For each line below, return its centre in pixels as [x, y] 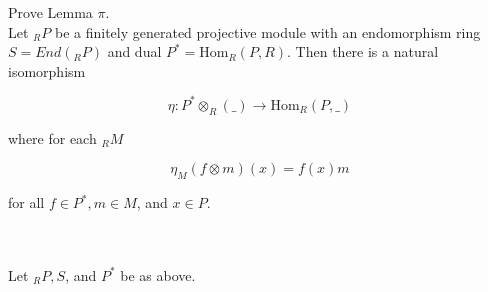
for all [26, 202]
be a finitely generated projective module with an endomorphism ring [267, 31]
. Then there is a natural [363, 51]
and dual [134, 51]
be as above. [158, 274]
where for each [52, 137]
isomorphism [47, 70]
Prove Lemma [50, 12]
